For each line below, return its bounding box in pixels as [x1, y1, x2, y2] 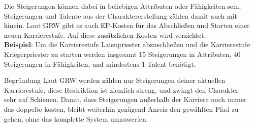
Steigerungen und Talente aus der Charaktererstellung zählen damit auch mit [4, 10, 238, 21]
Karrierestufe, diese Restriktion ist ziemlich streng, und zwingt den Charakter [4, 84, 239, 95]
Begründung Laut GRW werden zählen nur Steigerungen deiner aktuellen [4, 75, 225, 85]
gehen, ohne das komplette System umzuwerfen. [4, 113, 148, 124]
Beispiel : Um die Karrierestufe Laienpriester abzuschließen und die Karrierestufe [4, 39, 250, 50]
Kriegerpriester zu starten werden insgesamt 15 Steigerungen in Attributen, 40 [4, 49, 241, 59]
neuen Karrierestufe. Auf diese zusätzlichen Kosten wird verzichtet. [4, 29, 206, 40]
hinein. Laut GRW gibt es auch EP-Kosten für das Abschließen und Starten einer [4, 20, 250, 30]
